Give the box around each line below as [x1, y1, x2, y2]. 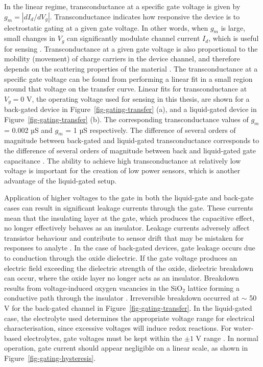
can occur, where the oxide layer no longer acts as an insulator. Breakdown [4, 272, 239, 283]
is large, [221, 22, 246, 33]
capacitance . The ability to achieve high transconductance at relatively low [4, 155, 241, 166]
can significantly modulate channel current [67, 33, 200, 43]
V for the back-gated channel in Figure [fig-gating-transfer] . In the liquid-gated [4, 302, 252, 313]
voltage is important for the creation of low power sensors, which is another [4, 165, 241, 176]
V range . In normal [196, 332, 258, 343]
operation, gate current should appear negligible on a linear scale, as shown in [4, 342, 248, 353]
